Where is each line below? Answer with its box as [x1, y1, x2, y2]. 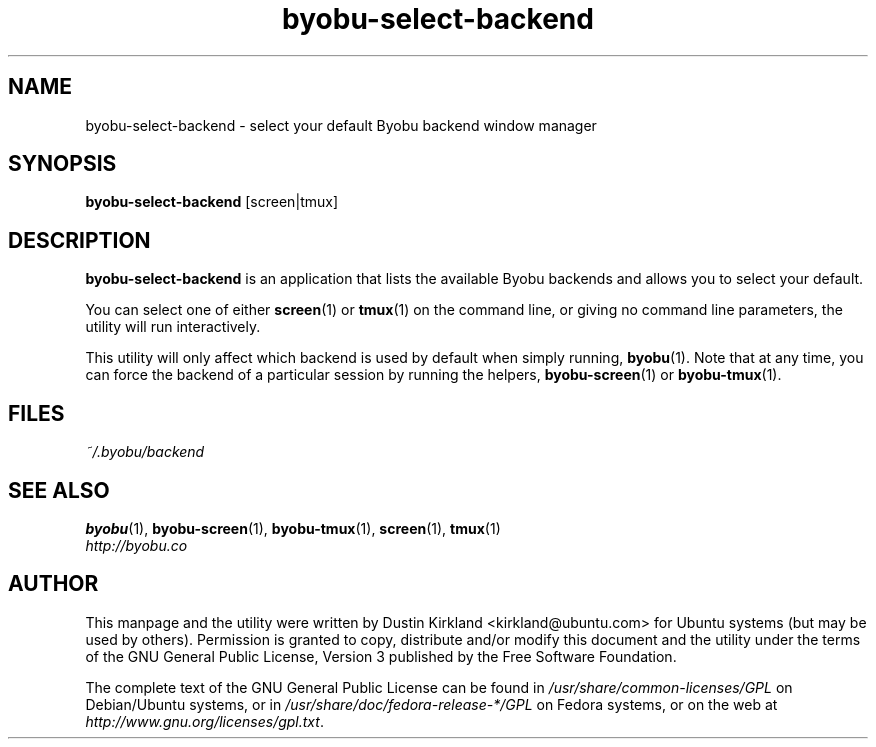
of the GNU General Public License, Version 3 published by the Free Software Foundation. [85, 647, 677, 665]
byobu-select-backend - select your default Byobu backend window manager [85, 116, 597, 134]
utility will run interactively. [85, 318, 261, 336]
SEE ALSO [8, 477, 110, 503]
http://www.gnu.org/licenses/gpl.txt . [85, 712, 324, 730]
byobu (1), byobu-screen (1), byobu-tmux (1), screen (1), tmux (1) [85, 519, 501, 537]
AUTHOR [8, 571, 99, 597]
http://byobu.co [85, 536, 188, 554]
